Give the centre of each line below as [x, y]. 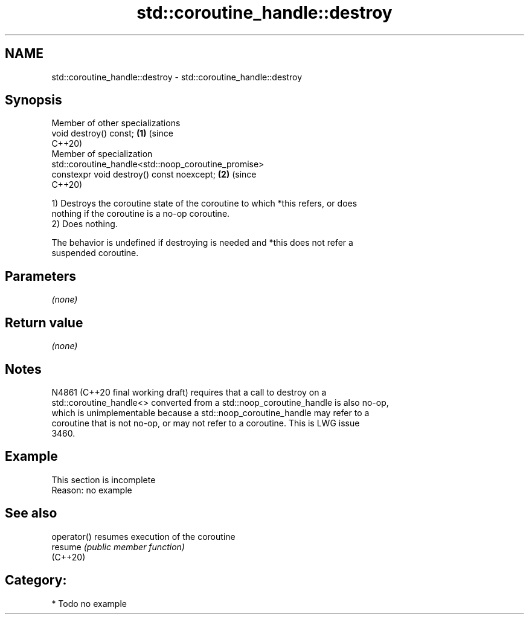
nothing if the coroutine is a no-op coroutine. [141, 214]
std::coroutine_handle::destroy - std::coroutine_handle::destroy [177, 77]
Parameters [40, 276]
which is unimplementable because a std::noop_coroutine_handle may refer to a [210, 412]
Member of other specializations [116, 123]
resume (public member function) [118, 547]
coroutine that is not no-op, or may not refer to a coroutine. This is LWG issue [206, 423]
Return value [44, 322]
